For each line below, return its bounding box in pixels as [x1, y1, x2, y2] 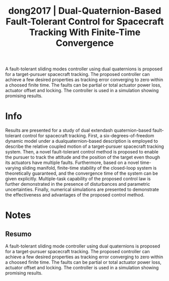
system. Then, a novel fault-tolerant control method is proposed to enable [5, 149, 159, 155]
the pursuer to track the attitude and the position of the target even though [5, 154, 160, 160]
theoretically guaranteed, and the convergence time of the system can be [5, 170, 158, 177]
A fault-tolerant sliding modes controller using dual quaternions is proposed [5, 66, 162, 72]
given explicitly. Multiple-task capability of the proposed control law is [5, 176, 151, 182]
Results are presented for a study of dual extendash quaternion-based [5, 127, 152, 134]
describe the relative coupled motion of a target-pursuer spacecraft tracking [5, 143, 164, 149]
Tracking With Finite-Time [29, 27, 141, 38]
